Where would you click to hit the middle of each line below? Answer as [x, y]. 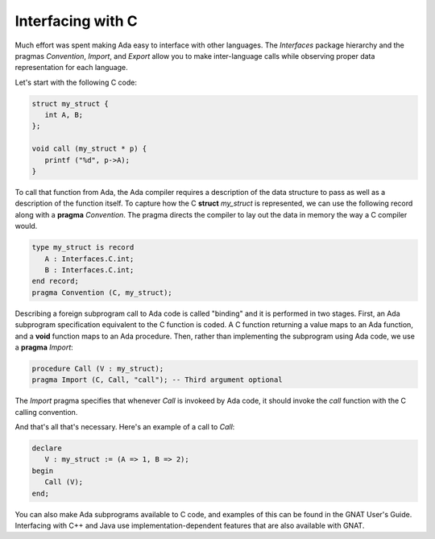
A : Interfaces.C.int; [89, 259]
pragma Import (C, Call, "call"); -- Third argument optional [157, 380]
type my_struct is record [83, 247]
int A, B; [64, 115]
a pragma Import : [44, 347]
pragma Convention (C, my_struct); [102, 292]
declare [47, 448]
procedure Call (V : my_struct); [98, 368]
